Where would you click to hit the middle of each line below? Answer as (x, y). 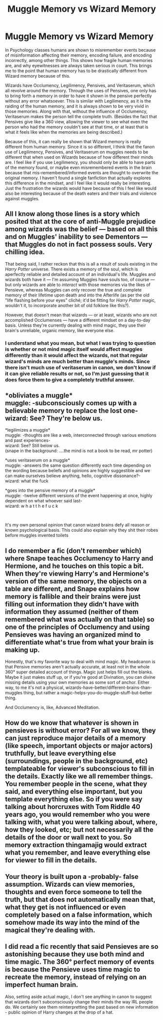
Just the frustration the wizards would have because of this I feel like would (81, 188)
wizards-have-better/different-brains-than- (109, 687)
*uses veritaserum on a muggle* (38, 460)
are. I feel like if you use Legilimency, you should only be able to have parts (80, 162)
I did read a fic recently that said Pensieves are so (82, 947)
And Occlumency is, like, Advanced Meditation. (52, 708)
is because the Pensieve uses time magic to (72, 969)
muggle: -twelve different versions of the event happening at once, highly (79, 496)
